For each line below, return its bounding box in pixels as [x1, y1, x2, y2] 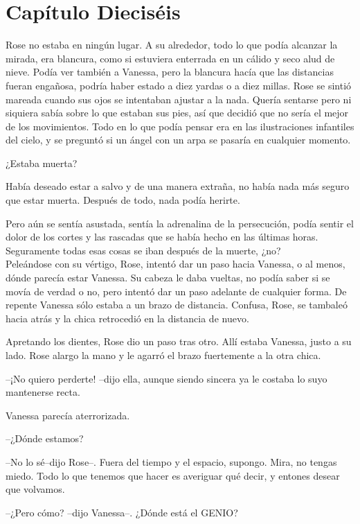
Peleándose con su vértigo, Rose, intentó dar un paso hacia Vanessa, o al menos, [6, 256, 345, 271]
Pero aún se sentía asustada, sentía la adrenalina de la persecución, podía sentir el [6, 216, 354, 230]
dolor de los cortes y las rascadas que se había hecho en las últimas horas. [6, 229, 318, 244]
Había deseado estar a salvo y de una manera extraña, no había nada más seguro [6, 179, 350, 193]
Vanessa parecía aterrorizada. [6, 408, 130, 422]
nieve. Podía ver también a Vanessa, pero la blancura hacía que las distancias [6, 64, 334, 79]
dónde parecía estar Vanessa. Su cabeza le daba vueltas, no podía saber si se [6, 270, 330, 285]
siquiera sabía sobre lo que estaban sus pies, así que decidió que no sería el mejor [6, 105, 349, 120]
